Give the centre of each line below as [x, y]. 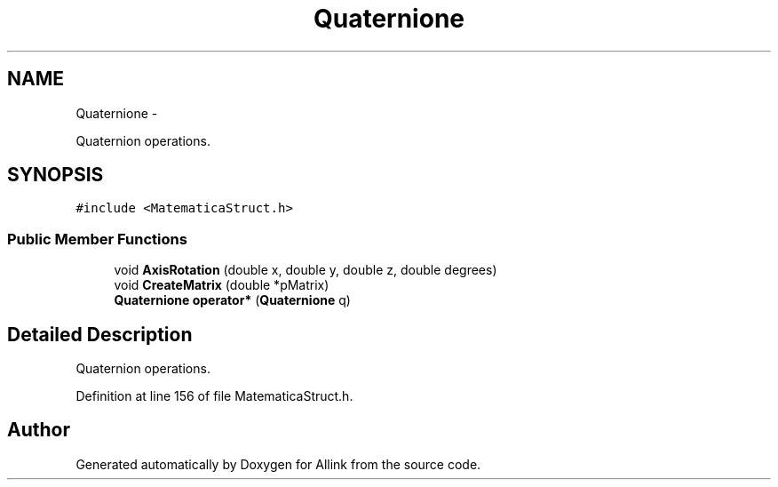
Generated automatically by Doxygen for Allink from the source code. [278, 464]
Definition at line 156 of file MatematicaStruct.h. [214, 396]
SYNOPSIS [56, 175]
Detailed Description [100, 334]
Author [39, 430]
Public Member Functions [97, 239]
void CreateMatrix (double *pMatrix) [222, 285]
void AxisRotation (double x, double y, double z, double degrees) [306, 270]
